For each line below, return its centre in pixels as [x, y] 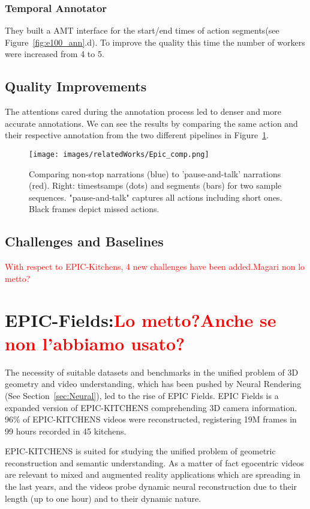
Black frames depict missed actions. [94, 209]
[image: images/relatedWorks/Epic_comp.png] [119, 154]
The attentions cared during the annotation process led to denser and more [143, 111]
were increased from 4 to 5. [55, 54]
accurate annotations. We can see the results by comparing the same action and [151, 123]
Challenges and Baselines [84, 241]
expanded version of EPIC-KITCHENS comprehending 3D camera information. [151, 407]
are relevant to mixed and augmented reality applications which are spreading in [153, 474]
